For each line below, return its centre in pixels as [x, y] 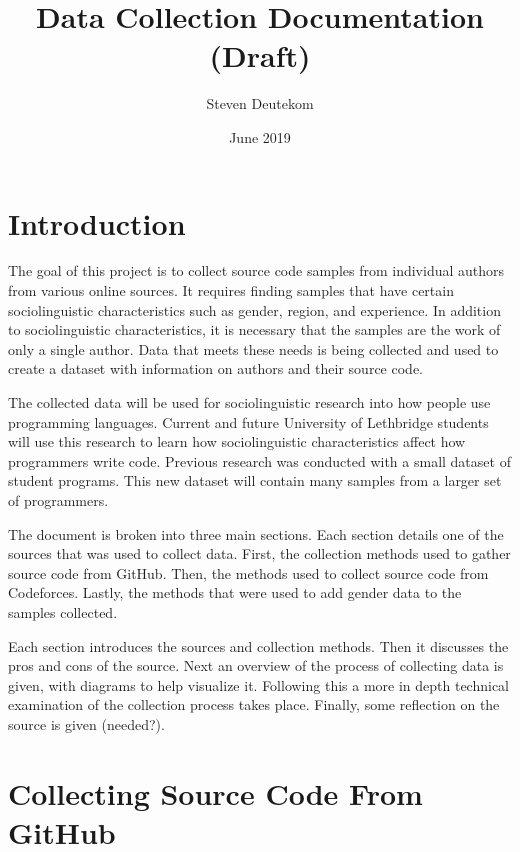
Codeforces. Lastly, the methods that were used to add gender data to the [235, 592]
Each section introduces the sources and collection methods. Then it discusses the [258, 645]
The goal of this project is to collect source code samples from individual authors [256, 270]
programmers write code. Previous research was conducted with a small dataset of [259, 460]
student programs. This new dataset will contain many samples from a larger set [255, 480]
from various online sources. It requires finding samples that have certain [231, 290]
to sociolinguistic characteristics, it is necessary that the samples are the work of [254, 329]
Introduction [97, 222]
